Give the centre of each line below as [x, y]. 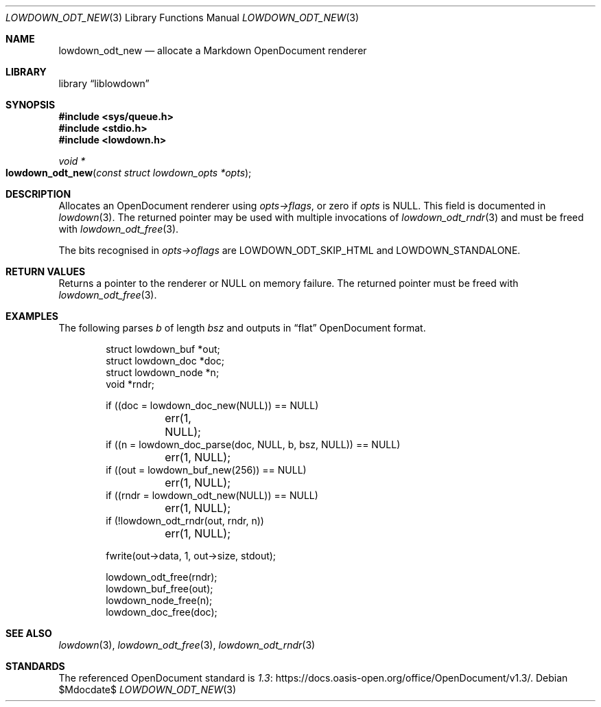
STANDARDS [35, 666]
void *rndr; [130, 384]
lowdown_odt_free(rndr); [162, 577]
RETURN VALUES [46, 271]
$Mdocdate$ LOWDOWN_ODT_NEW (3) [148, 689]
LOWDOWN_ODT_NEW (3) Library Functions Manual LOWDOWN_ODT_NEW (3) [182, 18]
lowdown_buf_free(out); [160, 589]
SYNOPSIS [31, 105]
